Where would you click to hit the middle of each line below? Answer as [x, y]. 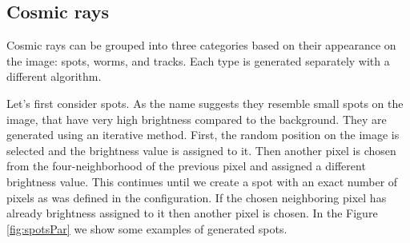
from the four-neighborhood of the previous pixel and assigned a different [186, 166]
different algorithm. [54, 76]
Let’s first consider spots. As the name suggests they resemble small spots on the [205, 103]
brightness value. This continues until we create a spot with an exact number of [202, 181]
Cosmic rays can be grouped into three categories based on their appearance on [201, 45]
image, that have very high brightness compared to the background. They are [197, 119]
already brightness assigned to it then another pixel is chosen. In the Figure [192, 213]
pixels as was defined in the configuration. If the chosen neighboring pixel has [197, 197]
